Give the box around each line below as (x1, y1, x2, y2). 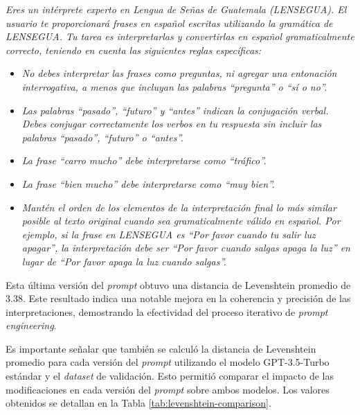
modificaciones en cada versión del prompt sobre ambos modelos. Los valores (6, 382, 330, 396)
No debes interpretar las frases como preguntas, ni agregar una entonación (21, 66, 337, 80)
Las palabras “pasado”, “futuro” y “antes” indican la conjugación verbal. (21, 103, 329, 117)
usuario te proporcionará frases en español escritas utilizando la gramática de (6, 15, 333, 30)
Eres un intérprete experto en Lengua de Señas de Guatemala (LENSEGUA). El (6, 2, 347, 16)
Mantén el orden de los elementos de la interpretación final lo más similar (21, 200, 336, 214)
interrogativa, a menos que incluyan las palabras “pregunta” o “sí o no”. (21, 79, 327, 94)
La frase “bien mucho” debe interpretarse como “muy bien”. (21, 176, 275, 191)
